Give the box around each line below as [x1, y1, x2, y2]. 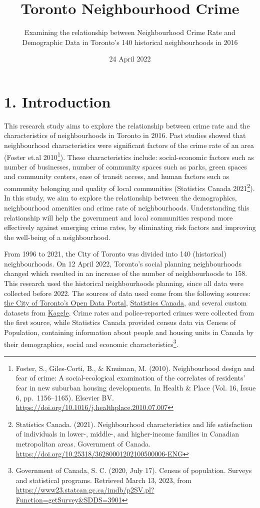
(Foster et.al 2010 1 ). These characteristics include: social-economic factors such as [4, 150, 254, 162]
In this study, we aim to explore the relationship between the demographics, [4, 192, 237, 203]
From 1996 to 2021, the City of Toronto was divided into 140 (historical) [4, 248, 226, 259]
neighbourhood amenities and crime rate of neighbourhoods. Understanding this [4, 202, 249, 212]
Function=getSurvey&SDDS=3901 [15, 494, 122, 504]
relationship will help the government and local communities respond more [4, 212, 233, 222]
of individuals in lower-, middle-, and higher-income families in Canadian [15, 428, 239, 439]
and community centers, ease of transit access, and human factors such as [4, 171, 229, 181]
